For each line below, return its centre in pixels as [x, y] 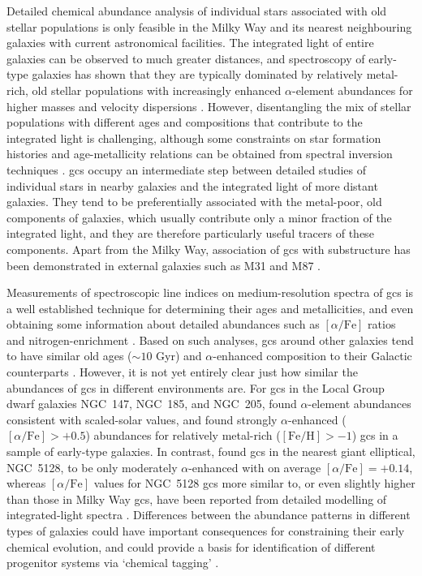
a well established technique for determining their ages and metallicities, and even [210, 308]
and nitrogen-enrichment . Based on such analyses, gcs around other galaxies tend [210, 340]
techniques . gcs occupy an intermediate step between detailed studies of [186, 169]
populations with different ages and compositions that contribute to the [185, 122]
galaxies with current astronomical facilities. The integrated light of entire [190, 43]
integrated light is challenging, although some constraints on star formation [194, 138]
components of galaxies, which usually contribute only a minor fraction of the [199, 217]
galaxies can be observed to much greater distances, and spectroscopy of [186, 58]
